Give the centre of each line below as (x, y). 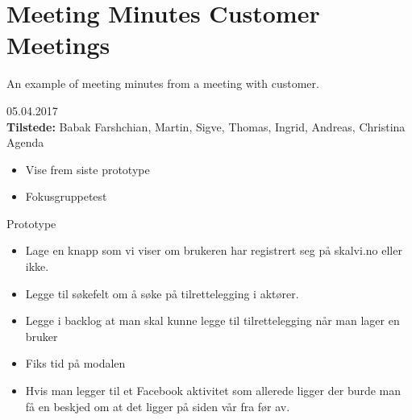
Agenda (25, 142)
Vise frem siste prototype (87, 169)
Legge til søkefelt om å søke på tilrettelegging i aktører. (162, 293)
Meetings (58, 45)
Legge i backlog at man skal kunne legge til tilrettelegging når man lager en (212, 320)
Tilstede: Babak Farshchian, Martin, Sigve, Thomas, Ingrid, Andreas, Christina (206, 126)
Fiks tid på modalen (75, 363)
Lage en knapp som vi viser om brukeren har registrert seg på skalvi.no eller (214, 250)
